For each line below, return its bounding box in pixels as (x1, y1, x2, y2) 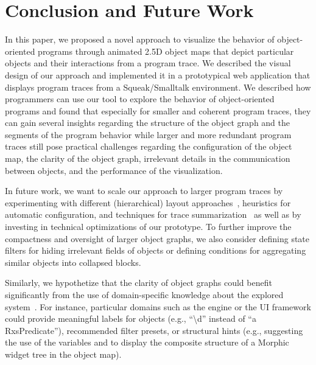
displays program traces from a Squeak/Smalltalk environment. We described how (5, 80, 311, 93)
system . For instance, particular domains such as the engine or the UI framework (5, 300, 311, 313)
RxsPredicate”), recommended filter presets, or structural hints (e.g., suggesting (5, 324, 303, 336)
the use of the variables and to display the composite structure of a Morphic (5, 336, 289, 349)
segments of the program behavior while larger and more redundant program (5, 128, 292, 141)
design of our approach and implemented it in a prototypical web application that (5, 68, 311, 81)
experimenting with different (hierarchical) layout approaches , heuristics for (5, 196, 291, 209)
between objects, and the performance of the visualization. (5, 164, 223, 176)
